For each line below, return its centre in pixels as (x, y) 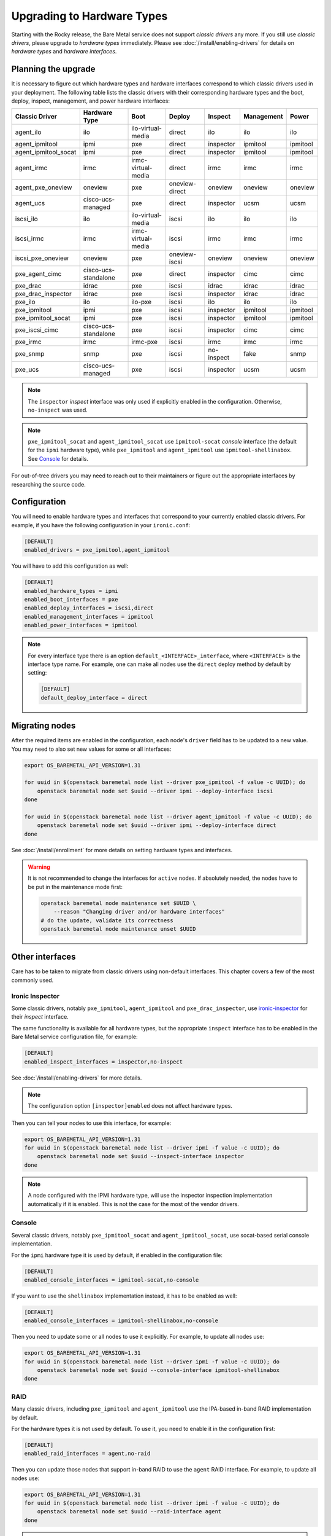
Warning (39, 867)
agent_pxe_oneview (44, 187)
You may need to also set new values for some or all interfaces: (91, 749)
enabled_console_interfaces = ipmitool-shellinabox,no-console (121, 1321)
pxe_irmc (29, 342)
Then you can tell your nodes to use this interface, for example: (91, 1123)
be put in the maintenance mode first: (75, 887)
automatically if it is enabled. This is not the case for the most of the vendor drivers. (133, 1204)
